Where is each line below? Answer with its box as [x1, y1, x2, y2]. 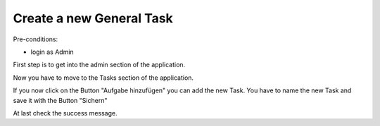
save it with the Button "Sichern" [13, 96, 108, 104]
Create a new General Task [13, 10, 174, 26]
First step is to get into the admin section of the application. [13, 60, 186, 69]
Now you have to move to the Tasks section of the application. [13, 73, 194, 82]
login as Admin [30, 48, 74, 56]
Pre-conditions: [13, 35, 58, 43]
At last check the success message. [13, 108, 118, 117]
